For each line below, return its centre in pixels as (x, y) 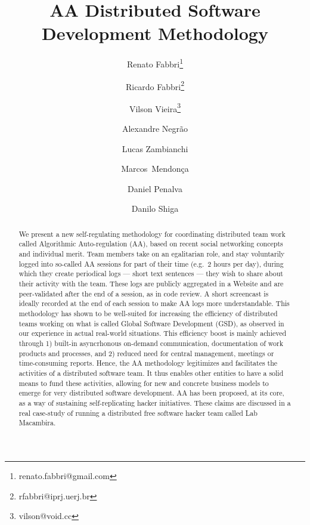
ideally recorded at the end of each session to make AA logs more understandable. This (154, 303)
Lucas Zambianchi (155, 148)
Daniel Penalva (155, 188)
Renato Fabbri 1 (155, 63)
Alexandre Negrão (155, 129)
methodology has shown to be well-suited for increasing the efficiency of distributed (148, 314)
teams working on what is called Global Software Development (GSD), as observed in (151, 323)
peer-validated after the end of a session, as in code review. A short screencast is (144, 293)
